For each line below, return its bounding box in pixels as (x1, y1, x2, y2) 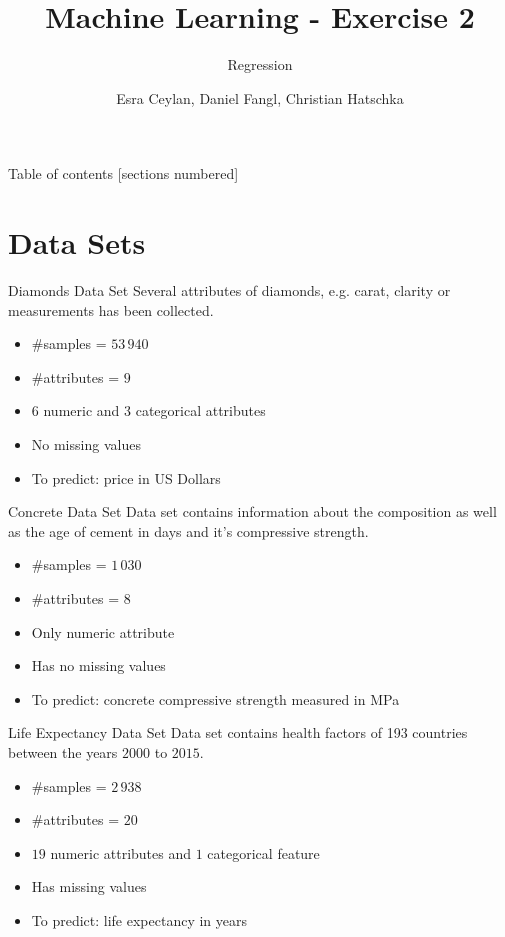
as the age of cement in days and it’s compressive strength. (8, 520, 369, 541)
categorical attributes (135, 400, 266, 421)
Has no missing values (31, 655, 166, 676)
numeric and (43, 400, 120, 421)
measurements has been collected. (8, 299, 214, 320)
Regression (227, 54, 293, 75)
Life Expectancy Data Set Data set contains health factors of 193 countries (8, 722, 468, 743)
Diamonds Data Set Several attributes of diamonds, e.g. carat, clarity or (8, 280, 451, 301)
